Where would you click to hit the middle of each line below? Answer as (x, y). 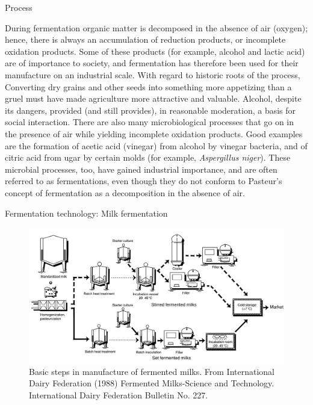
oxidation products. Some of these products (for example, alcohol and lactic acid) (155, 51)
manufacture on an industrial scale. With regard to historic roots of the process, (153, 74)
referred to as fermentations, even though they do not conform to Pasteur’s (144, 181)
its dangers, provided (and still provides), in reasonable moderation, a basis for (150, 110)
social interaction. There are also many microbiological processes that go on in (150, 122)
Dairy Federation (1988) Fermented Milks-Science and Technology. (152, 383)
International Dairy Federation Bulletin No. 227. (119, 394)
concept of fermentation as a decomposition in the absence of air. (125, 192)
